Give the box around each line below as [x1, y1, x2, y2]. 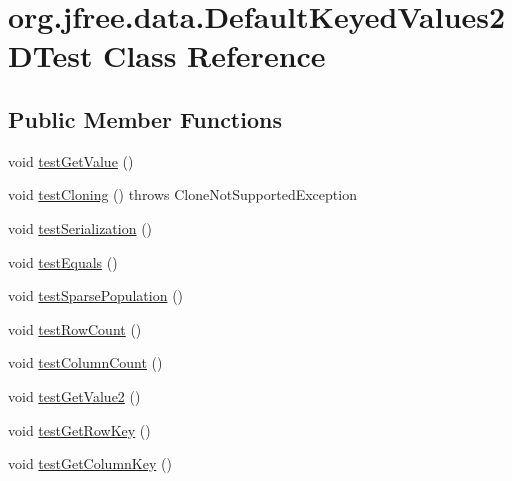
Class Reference [103, 35, 326, 76]
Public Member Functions [8, 103, 282, 134]
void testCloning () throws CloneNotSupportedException [8, 184, 357, 205]
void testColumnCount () [8, 352, 163, 373]
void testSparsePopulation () [8, 285, 184, 306]
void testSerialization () [8, 217, 153, 238]
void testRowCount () [8, 318, 142, 339]
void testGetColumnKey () [8, 453, 172, 474]
